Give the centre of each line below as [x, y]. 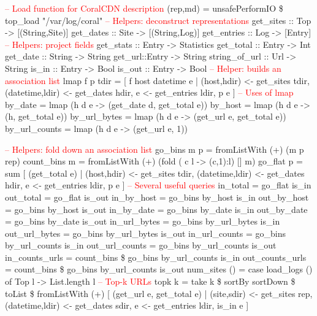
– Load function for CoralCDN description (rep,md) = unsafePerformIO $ [144, 8]
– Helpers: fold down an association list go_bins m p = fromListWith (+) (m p [155, 149]
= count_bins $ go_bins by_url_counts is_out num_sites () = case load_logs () [159, 269]
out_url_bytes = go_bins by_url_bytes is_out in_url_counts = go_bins [145, 233]
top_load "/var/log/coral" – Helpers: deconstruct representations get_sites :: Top [158, 20]
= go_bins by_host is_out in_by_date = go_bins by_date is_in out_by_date [156, 209]
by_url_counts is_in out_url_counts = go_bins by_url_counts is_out [141, 245]
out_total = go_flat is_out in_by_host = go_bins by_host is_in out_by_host [157, 197]
